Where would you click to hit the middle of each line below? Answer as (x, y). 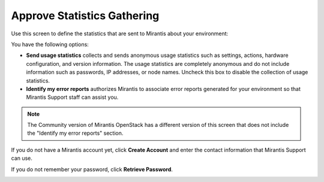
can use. (22, 158)
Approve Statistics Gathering (85, 16)
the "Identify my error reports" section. (75, 133)
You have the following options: (50, 44)
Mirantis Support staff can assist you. (72, 97)
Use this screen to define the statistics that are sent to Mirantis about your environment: (120, 34)
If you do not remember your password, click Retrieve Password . (92, 169)
